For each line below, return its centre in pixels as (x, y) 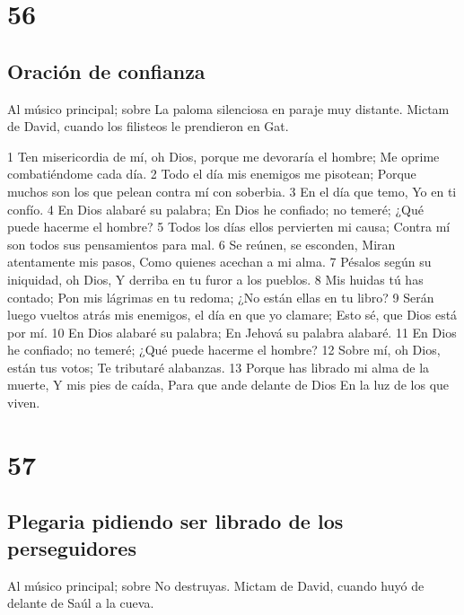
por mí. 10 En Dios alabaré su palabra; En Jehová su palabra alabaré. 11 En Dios (232, 332)
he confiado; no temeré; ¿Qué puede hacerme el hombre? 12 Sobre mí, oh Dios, (224, 350)
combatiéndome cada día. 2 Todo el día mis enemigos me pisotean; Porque (212, 174)
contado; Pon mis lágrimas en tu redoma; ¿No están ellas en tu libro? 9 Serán (221, 297)
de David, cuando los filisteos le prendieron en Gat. (148, 126)
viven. (24, 403)
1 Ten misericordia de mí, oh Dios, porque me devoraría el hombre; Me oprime (223, 156)
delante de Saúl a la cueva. (81, 603)
